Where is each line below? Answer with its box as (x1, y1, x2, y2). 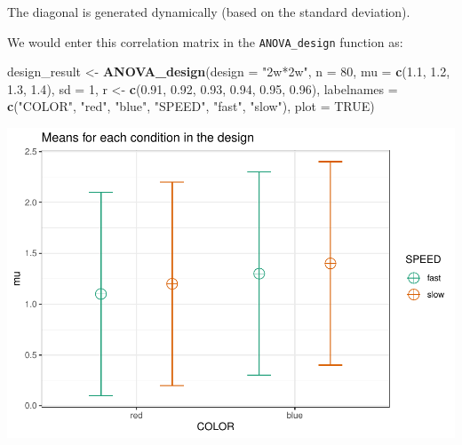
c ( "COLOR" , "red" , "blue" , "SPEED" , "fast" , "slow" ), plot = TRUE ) (7, 97, 375, 115)
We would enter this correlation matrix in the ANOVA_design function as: (7, 32, 403, 51)
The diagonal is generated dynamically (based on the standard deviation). (7, 3, 410, 20)
